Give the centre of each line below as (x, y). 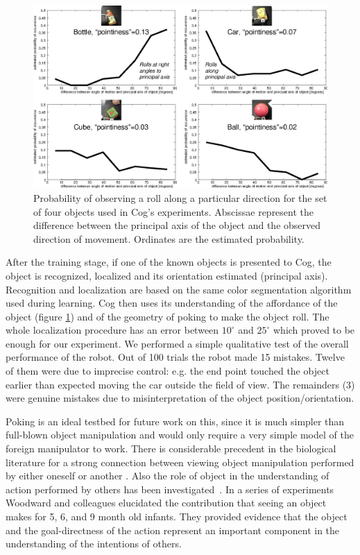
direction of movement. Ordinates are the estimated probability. (169, 238)
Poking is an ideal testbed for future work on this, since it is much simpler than (175, 421)
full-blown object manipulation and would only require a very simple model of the (180, 435)
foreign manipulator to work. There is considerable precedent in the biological (171, 449)
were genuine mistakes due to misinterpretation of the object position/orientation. (180, 398)
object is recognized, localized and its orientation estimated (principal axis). (167, 275)
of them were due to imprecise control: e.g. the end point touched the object (168, 371)
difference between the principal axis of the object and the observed (177, 225)
